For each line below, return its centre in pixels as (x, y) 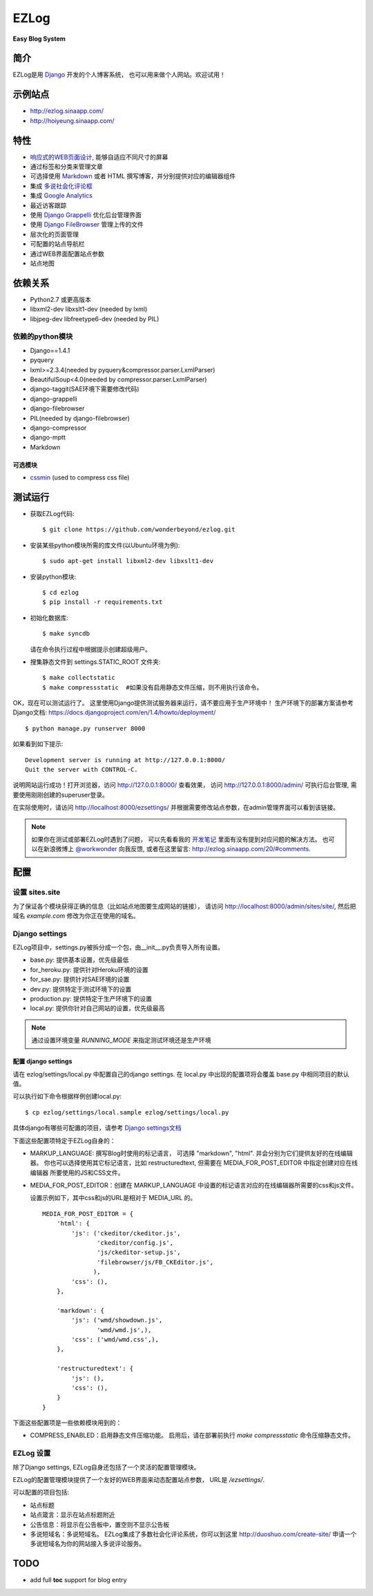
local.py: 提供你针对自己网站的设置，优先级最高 (97, 1008)
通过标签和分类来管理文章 (66, 167)
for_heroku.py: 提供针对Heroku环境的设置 (89, 969)
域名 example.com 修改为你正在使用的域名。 (76, 915)
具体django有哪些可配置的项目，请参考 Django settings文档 (97, 1128)
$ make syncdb (66, 634)
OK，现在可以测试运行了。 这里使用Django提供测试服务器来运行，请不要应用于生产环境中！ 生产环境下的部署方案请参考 (183, 703)
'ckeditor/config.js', (135, 1243)
